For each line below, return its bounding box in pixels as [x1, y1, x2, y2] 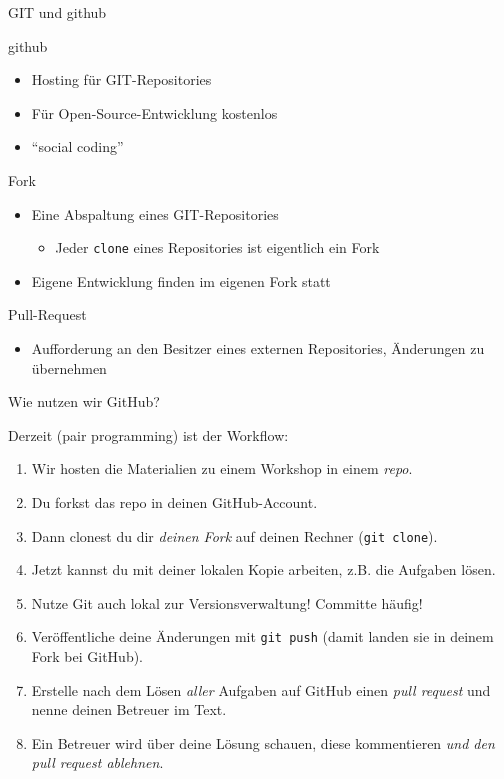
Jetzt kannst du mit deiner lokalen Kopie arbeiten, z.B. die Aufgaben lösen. [31, 559, 496, 580]
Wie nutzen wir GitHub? [8, 391, 160, 412]
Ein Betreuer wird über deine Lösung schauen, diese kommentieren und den [31, 732, 495, 753]
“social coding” [31, 136, 124, 157]
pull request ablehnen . [31, 752, 164, 773]
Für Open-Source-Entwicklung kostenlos [31, 102, 278, 123]
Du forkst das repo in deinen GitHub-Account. [31, 491, 318, 512]
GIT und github [8, 2, 107, 22]
